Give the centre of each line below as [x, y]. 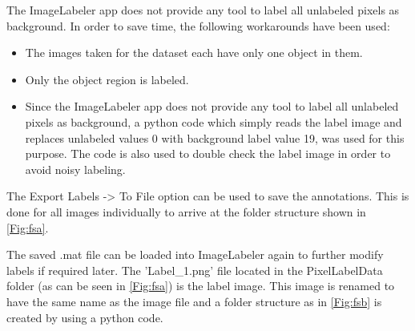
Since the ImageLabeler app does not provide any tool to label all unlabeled [212, 106]
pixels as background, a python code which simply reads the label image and [214, 121]
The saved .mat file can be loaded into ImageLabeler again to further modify [195, 254]
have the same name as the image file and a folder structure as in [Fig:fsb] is [194, 301]
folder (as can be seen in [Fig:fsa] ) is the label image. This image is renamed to [201, 286]
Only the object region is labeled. [107, 79]
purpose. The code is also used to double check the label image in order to [208, 153]
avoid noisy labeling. [75, 169]
